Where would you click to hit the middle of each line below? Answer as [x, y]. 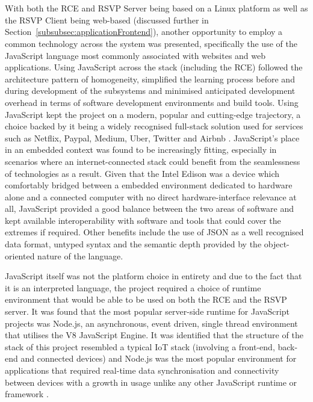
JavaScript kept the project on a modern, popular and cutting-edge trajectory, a [153, 114]
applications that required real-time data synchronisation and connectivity [142, 370]
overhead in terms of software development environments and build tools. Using [152, 102]
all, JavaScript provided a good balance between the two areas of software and [149, 209]
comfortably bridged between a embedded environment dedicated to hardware [149, 185]
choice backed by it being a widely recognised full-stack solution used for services [154, 126]
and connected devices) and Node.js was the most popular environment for [159, 358]
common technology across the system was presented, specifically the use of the [151, 43]
